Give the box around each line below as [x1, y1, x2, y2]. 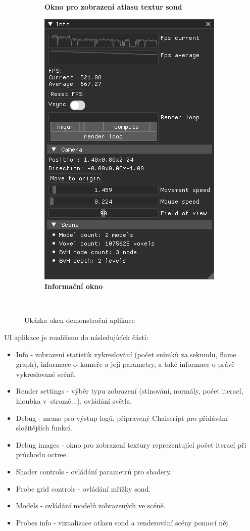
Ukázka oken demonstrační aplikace [24, 315, 135, 325]
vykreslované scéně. [16, 368, 76, 379]
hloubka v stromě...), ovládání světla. [16, 395, 132, 406]
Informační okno [44, 281, 103, 292]
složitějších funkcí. [16, 422, 72, 433]
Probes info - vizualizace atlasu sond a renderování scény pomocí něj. [16, 517, 230, 527]
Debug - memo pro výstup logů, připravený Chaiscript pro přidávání [16, 412, 228, 423]
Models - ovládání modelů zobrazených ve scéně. [16, 500, 166, 511]
